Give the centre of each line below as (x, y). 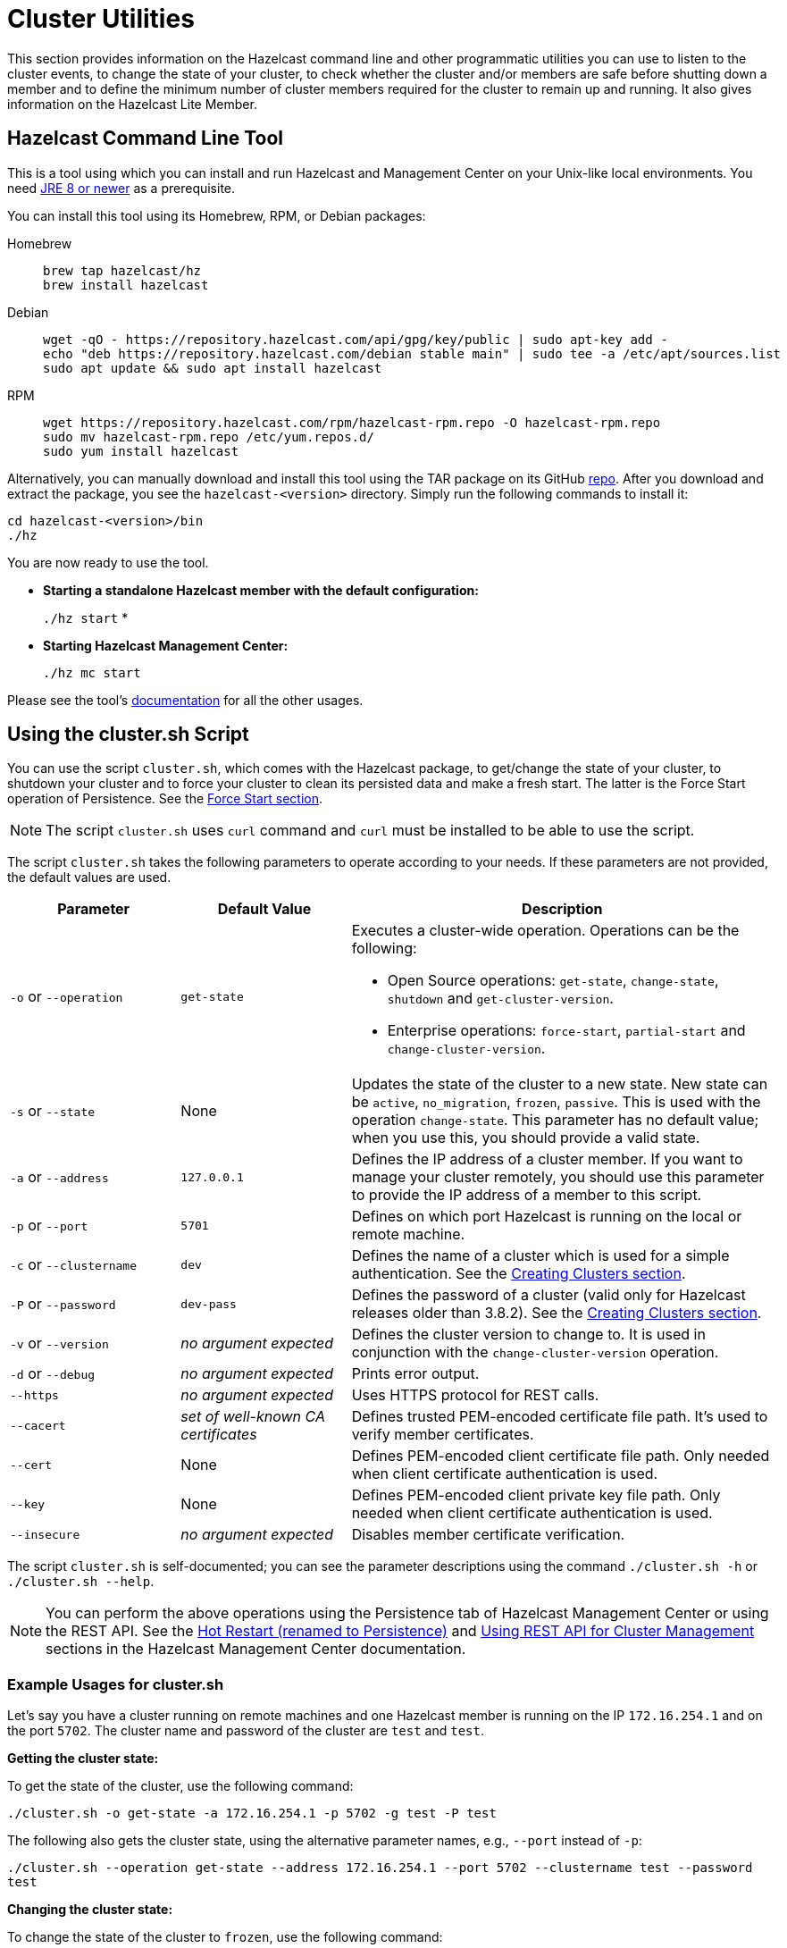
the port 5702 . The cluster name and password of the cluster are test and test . (246, 1731)
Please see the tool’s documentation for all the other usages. (185, 700)
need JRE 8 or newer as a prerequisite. (121, 188)
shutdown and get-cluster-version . (500, 999)
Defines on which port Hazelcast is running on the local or (547, 1217)
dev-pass (209, 1304)
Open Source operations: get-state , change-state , (553, 981)
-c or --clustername (74, 1265)
